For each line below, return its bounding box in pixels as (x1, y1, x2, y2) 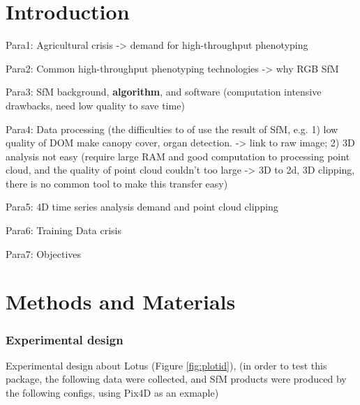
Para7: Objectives (6, 246, 82, 261)
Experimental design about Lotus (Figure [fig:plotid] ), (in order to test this (6, 358, 327, 372)
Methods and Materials (6, 287, 236, 316)
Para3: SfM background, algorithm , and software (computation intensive (6, 84, 322, 99)
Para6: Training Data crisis (6, 223, 121, 238)
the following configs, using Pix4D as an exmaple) (6, 385, 219, 400)
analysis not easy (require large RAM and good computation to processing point (6, 148, 350, 163)
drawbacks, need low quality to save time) (6, 98, 185, 112)
